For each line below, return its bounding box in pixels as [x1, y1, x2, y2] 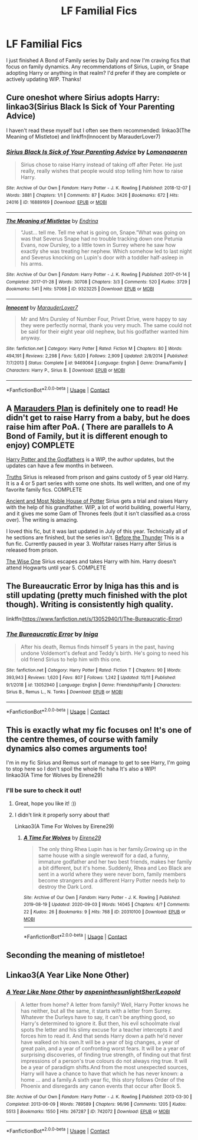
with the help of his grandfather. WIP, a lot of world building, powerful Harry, [6, 504, 192, 511]
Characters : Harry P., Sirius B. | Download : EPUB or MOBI [6, 367, 126, 373]
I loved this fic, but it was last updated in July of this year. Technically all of [6, 528, 188, 535]
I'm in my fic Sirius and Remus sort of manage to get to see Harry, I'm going [6, 759, 190, 766]
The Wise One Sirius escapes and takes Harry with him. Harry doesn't [6, 558, 176, 565]
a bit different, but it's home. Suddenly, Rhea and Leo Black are [38, 864, 192, 871]
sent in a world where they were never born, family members [38, 871, 186, 878]
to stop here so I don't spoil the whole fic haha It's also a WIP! [6, 765, 156, 773]
